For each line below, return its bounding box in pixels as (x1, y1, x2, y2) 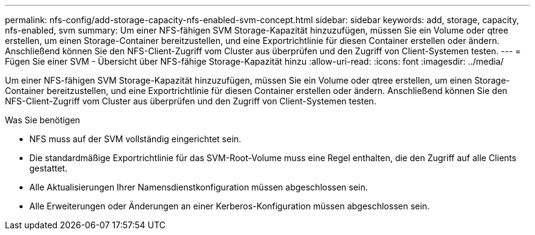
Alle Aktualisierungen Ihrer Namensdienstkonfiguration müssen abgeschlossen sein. (29, 182, 368, 192)
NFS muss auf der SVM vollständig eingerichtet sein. (29, 134, 241, 144)
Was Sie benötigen (5, 115, 81, 125)
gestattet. (29, 163, 68, 173)
